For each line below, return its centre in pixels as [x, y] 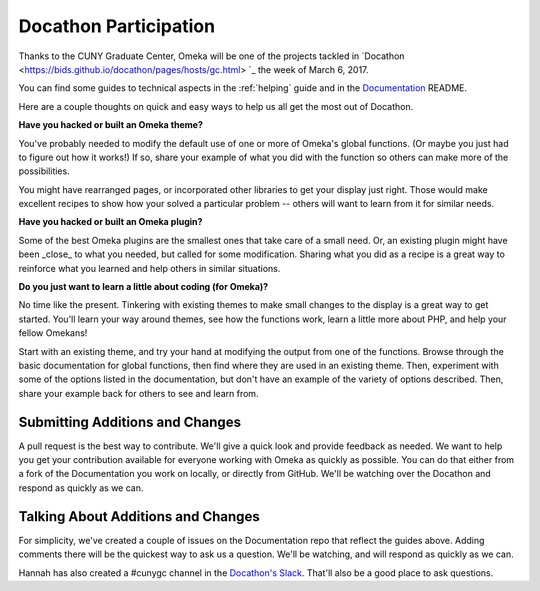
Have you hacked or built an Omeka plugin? [110, 222]
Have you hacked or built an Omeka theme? [111, 125]
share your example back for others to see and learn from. [138, 393]
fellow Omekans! [53, 333]
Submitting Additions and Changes [130, 421]
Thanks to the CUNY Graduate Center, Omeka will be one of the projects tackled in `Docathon [211, 56]
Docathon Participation [116, 26]
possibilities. [44, 171]
